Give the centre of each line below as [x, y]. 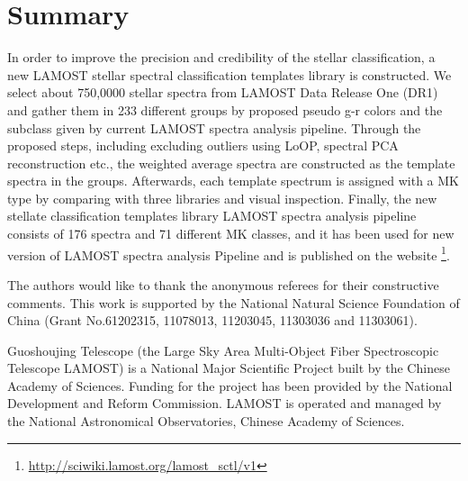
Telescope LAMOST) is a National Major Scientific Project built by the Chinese [229, 368]
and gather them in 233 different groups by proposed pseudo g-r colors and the [225, 109]
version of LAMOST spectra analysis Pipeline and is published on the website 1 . [229, 253]
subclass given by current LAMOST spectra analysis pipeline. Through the [214, 127]
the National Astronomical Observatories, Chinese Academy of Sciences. [206, 421]
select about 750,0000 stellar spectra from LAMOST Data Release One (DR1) [223, 92]
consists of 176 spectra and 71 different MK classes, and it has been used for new [231, 234]
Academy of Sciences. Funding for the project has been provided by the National [230, 385]
